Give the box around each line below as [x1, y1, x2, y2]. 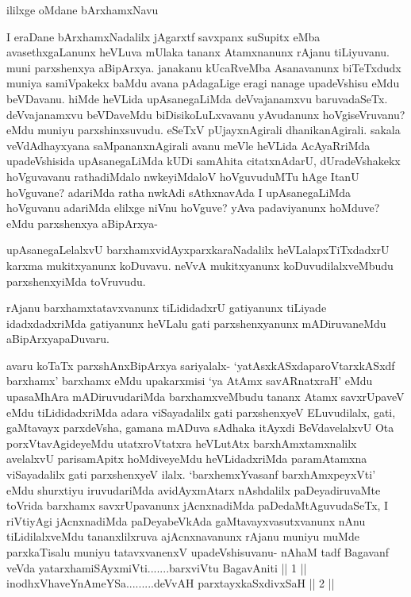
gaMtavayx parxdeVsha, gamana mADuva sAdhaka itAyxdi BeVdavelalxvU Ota [6, 419, 394, 436]
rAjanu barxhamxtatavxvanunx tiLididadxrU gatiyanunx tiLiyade [6, 299, 327, 316]
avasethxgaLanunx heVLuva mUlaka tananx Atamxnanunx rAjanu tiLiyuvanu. [6, 44, 390, 60]
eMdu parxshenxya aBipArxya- [6, 214, 158, 231]
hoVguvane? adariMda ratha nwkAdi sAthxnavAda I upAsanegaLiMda [6, 183, 351, 200]
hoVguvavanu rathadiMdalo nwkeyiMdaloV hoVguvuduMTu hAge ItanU [6, 168, 359, 184]
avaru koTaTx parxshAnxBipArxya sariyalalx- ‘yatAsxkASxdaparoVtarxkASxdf [6, 356, 395, 373]
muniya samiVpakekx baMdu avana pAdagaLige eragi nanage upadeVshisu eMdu [6, 75, 400, 91]
